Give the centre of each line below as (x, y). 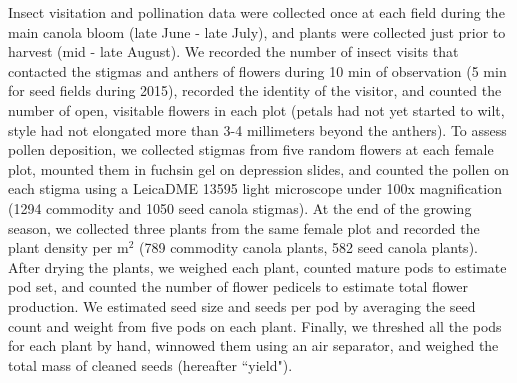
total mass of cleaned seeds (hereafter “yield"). (150, 364)
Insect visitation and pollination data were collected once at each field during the (256, 12)
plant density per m (68, 247)
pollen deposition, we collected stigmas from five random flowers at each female (251, 149)
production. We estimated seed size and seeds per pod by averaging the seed (242, 305)
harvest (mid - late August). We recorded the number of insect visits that (233, 51)
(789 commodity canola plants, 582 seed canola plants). (308, 247)
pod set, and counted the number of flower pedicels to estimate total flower (238, 286)
